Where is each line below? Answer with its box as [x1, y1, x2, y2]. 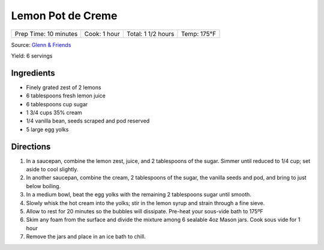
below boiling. [26, 182, 61, 189]
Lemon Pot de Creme [11, 9, 118, 22]
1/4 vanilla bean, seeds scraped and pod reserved [26, 117, 150, 124]
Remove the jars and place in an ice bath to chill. [26, 233, 146, 240]
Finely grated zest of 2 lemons [26, 84, 101, 91]
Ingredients [11, 68, 55, 78]
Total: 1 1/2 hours [127, 29, 175, 38]
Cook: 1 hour [84, 29, 120, 38]
